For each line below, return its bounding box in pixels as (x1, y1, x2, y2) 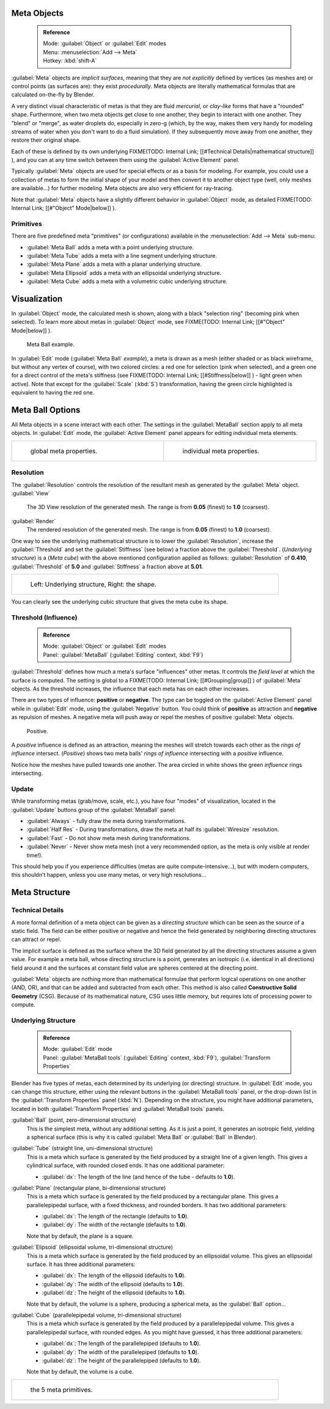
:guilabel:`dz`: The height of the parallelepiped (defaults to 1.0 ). (42, 1356, 201, 1364)
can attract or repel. (11, 935, 61, 943)
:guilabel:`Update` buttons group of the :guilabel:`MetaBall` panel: (11, 806, 177, 813)
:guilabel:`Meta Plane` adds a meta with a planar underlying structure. (26, 260, 202, 268)
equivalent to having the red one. (11, 389, 95, 397)
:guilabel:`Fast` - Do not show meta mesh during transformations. (26, 834, 191, 841)
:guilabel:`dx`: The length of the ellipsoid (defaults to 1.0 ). (42, 1272, 186, 1279)
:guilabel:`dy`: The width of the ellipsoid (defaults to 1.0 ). (42, 1280, 185, 1287)
